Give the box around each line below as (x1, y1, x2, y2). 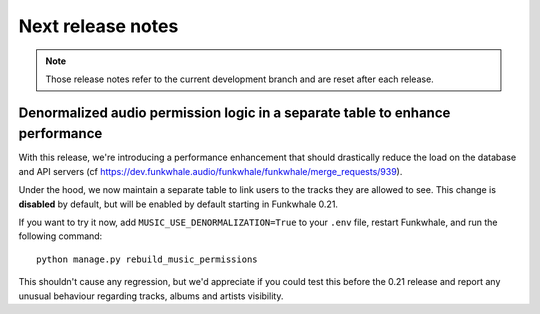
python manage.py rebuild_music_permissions (36, 253, 259, 265)
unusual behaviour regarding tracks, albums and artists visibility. (18, 290, 284, 302)
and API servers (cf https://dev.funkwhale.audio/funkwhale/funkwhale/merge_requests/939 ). (18, 165, 403, 177)
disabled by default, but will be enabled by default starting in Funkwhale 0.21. (18, 198, 339, 210)
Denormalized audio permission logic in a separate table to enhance (18, 104, 451, 121)
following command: (18, 230, 103, 242)
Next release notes (18, 15, 179, 37)
